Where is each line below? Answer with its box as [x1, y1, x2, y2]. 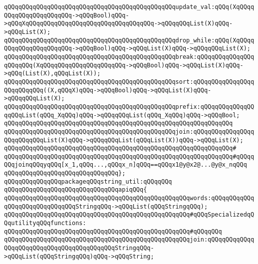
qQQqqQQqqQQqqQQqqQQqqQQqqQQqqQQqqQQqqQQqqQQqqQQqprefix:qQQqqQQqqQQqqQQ [4, 103, 255, 110]
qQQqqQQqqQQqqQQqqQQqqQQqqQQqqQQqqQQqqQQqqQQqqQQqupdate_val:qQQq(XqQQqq [4, 3, 255, 10]
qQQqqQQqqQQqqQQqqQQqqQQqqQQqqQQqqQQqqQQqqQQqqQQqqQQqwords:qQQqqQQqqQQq [4, 195, 255, 202]
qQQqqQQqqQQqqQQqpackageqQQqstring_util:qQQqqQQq [4, 178, 172, 185]
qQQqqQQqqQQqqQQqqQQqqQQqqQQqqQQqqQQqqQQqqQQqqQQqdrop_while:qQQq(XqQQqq [4, 36, 255, 44]
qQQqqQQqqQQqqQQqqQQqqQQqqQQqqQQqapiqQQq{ [4, 186, 147, 194]
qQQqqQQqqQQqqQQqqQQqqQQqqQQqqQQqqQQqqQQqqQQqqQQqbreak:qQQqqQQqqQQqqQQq [4, 53, 255, 60]
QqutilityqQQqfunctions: [4, 220, 86, 227]
